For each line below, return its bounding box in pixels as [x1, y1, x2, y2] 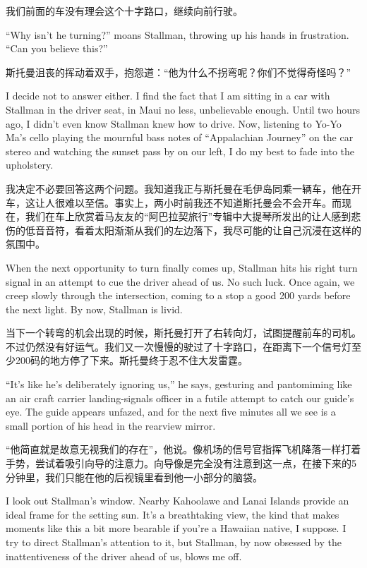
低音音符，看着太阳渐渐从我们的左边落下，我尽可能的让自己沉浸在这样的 [25, 222, 361, 237]
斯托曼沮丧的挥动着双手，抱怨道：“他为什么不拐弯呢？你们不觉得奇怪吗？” [6, 64, 351, 79]
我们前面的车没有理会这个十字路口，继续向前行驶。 [6, 4, 243, 18]
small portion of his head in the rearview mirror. [6, 418, 216, 433]
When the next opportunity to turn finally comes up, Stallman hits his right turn [6, 260, 358, 274]
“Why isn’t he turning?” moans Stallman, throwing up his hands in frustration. [6, 27, 349, 42]
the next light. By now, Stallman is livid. [6, 301, 183, 316]
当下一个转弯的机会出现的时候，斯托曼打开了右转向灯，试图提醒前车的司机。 [6, 325, 361, 340]
